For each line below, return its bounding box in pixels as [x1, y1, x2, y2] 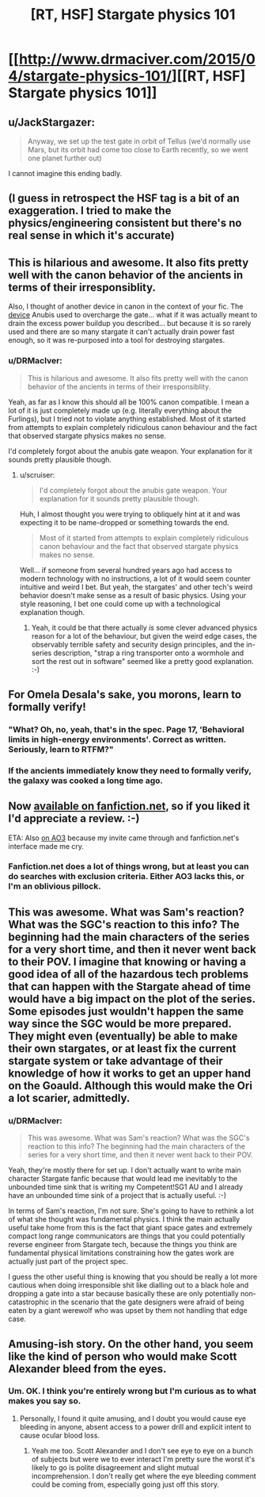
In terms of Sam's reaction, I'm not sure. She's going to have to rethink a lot [8, 1206, 255, 1215]
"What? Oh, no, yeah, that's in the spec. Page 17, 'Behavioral [8, 724, 244, 735]
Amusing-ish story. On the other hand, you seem [8, 1337, 254, 1350]
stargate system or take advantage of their [8, 1054, 223, 1068]
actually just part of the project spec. [8, 1257, 129, 1266]
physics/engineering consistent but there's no [8, 217, 242, 230]
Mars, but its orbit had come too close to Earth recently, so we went [27, 145, 249, 154]
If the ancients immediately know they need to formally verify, [8, 765, 252, 776]
